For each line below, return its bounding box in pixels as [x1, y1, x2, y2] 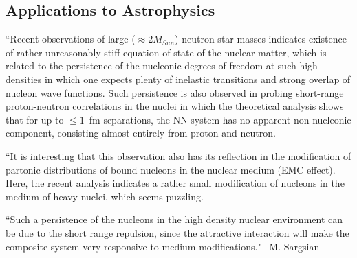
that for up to [6, 112, 64, 126]
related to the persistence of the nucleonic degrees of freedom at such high [6, 58, 318, 73]
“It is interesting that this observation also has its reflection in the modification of [6, 148, 351, 163]
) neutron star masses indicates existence [175, 32, 347, 46]
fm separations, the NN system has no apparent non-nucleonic [89, 112, 351, 126]
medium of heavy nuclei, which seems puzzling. [6, 189, 204, 203]
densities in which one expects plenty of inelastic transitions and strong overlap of [6, 71, 351, 86]
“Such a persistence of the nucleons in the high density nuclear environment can [6, 212, 343, 226]
